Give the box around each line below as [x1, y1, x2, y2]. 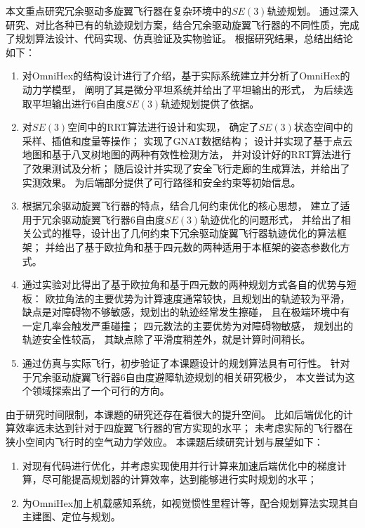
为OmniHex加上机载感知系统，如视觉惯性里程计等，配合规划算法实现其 [22, 495, 349, 510]
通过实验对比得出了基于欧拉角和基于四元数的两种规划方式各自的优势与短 [22, 277, 357, 292]
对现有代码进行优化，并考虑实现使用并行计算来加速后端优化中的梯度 [22, 458, 337, 472]
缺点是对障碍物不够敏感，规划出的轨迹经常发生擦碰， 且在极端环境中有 [22, 304, 350, 319]
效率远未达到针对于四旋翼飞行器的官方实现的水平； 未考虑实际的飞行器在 [15, 420, 353, 435]
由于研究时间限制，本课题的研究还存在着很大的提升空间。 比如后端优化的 [6, 406, 343, 421]
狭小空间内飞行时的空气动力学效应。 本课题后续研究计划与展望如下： [6, 434, 324, 449]
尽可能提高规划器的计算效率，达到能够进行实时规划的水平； [41, 472, 317, 487]
